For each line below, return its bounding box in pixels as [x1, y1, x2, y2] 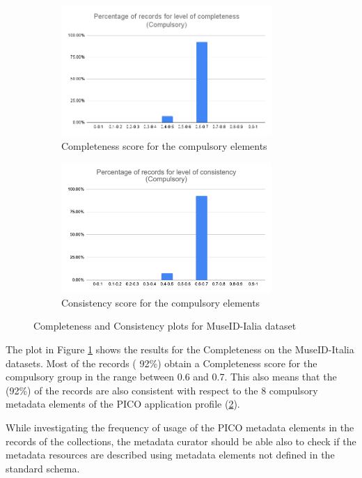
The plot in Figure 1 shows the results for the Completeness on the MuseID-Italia [6, 342, 354, 357]
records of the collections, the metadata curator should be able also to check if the [6, 433, 356, 448]
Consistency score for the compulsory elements [61, 295, 260, 309]
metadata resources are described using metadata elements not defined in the [6, 447, 335, 462]
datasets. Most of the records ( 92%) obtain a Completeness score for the [6, 355, 317, 370]
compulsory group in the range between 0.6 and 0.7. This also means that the [6, 369, 337, 384]
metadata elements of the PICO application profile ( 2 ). [6, 396, 240, 411]
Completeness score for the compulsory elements [61, 138, 267, 153]
